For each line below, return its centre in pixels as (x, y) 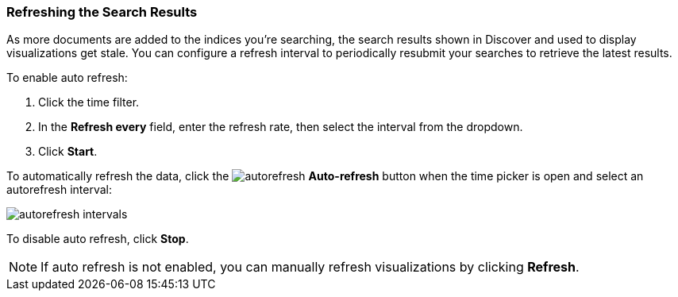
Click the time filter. (89, 102)
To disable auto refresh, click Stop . (98, 239)
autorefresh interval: (60, 190)
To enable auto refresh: (67, 78)
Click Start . (68, 152)
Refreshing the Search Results (102, 12)
